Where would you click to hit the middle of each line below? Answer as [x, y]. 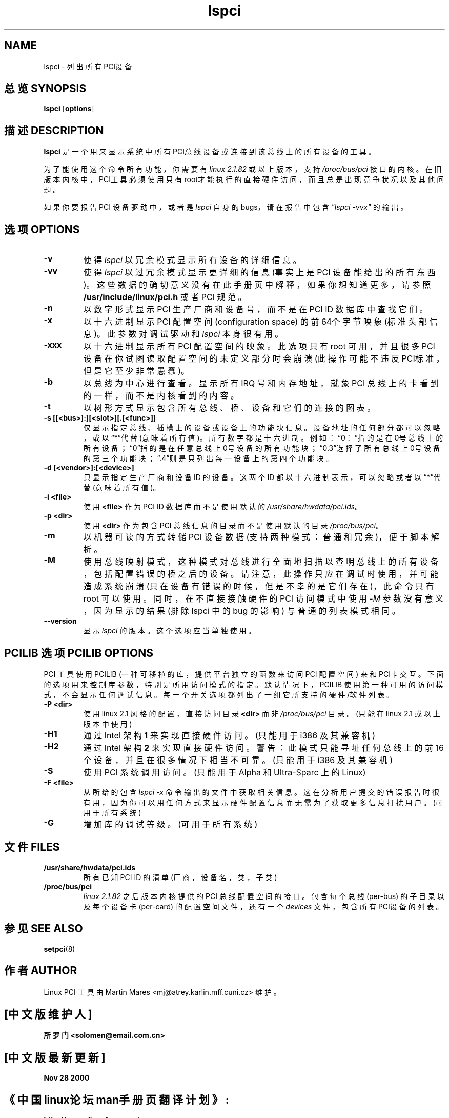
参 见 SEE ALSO [44, 929]
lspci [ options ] [69, 109]
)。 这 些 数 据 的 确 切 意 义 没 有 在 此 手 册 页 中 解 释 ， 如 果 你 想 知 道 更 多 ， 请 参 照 [257, 285]
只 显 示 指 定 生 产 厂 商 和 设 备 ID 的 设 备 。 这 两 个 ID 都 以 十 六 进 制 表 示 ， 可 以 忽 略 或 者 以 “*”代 [262, 477]
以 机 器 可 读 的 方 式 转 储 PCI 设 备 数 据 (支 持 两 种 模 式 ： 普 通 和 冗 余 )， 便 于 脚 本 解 [261, 537]
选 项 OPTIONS [42, 229]
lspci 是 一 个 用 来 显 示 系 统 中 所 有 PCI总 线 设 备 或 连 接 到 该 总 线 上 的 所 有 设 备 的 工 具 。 [210, 152]
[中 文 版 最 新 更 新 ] [55, 1057]
